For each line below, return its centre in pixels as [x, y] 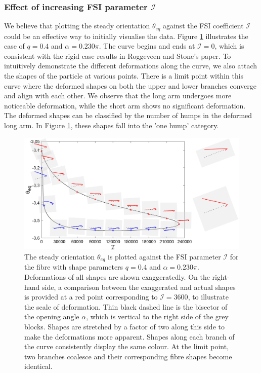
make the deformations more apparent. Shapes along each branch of [129, 336]
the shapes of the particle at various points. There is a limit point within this [124, 76]
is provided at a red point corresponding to [91, 297]
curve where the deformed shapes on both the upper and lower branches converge [130, 85]
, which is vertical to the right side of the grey [157, 316]
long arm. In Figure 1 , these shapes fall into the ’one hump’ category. [112, 125]
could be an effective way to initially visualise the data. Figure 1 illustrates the [126, 36]
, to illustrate [208, 297]
